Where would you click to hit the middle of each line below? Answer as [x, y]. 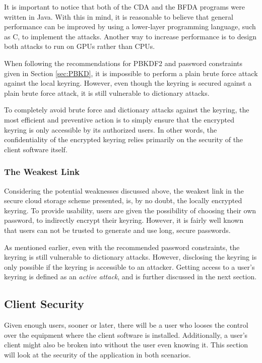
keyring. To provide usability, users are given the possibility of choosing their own [130, 210]
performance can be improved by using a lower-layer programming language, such [130, 26]
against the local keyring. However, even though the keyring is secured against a [128, 83]
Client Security [44, 304]
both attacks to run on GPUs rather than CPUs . [80, 46]
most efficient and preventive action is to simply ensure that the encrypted [119, 119]
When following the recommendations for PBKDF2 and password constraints [123, 63]
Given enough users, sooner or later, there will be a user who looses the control [126, 325]
